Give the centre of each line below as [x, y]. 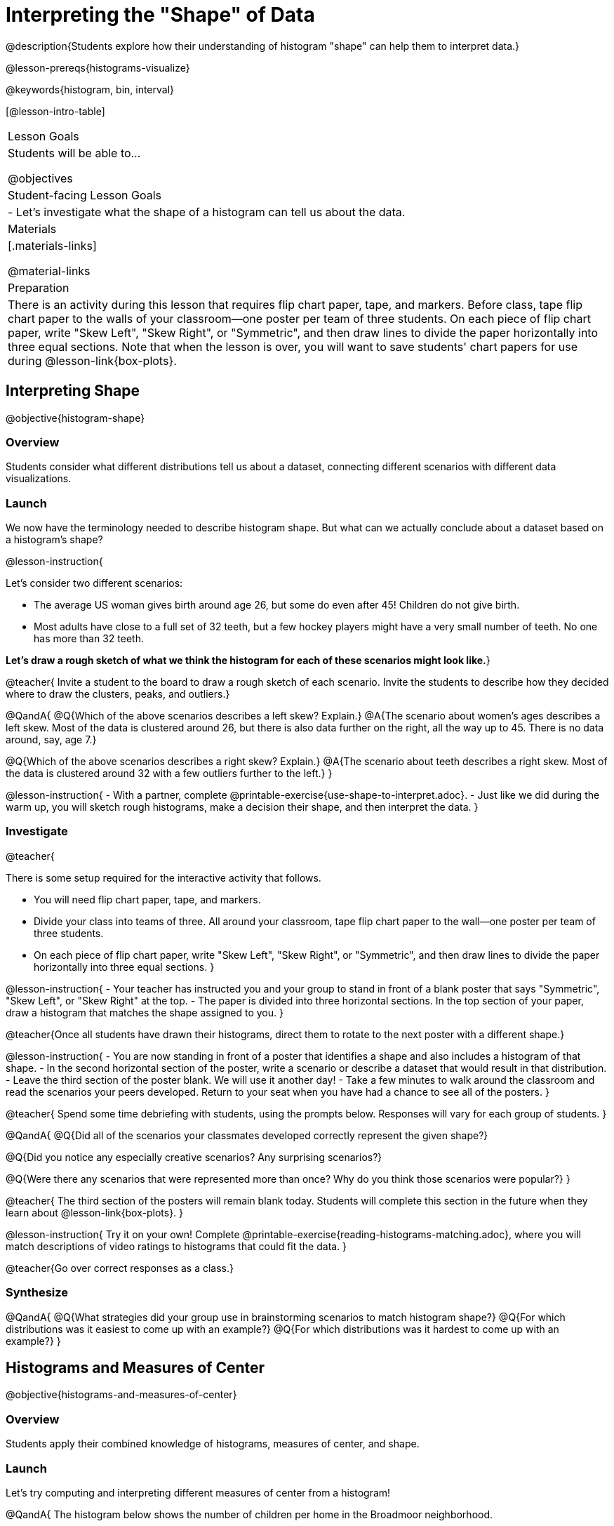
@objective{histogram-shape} [75, 418]
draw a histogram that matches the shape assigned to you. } [145, 1012]
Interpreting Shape [73, 391]
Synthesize [37, 1293]
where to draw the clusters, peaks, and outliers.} [118, 694]
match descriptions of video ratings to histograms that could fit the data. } [176, 1246]
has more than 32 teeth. [89, 639]
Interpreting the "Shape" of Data [160, 15]
